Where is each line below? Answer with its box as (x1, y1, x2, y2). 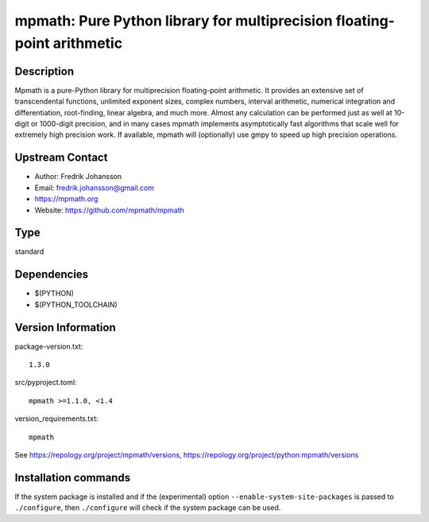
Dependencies (14, 267, 89, 282)
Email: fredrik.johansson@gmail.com (34, 183, 155, 193)
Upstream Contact (14, 151, 108, 165)
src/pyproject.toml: (14, 378, 77, 388)
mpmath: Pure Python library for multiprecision (14, 12, 333, 29)
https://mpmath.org (34, 194, 99, 204)
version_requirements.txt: (14, 414, 99, 423)
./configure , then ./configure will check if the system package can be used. (14, 503, 281, 512)
